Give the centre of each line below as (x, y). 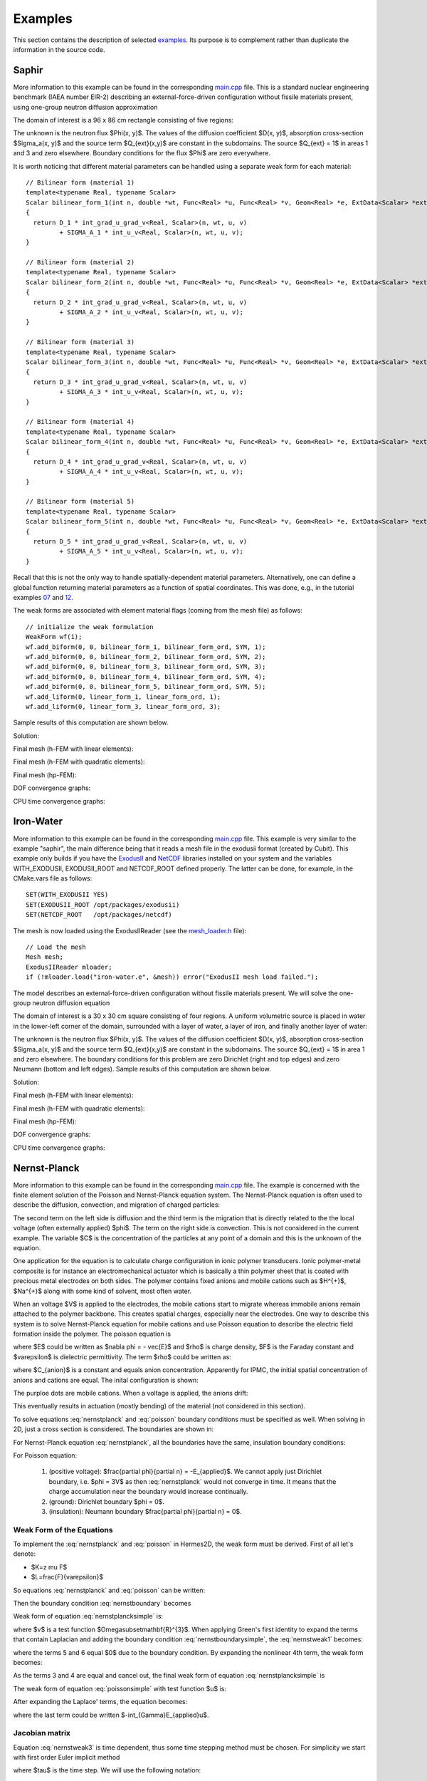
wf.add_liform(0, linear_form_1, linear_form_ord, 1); (123, 697)
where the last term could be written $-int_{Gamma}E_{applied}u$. (111, 1715)
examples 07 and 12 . (43, 597)
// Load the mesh (56, 947)
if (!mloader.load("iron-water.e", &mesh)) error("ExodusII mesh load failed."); (172, 977)
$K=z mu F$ (49, 1567)
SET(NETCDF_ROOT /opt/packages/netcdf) (99, 915)
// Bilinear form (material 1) (80, 182)
